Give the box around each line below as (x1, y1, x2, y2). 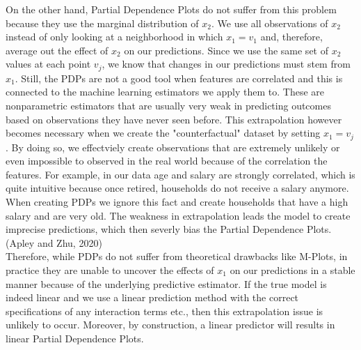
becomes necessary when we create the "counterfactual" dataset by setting (6, 125, 321, 140)
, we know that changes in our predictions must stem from (102, 56, 351, 71)
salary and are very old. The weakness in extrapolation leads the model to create (6, 208, 351, 222)
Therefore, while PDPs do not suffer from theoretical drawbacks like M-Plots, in (6, 249, 348, 264)
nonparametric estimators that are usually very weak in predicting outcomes (6, 98, 331, 113)
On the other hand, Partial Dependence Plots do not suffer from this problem (6, 2, 337, 16)
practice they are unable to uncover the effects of (6, 263, 214, 277)
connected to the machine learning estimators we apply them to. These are (6, 84, 325, 99)
